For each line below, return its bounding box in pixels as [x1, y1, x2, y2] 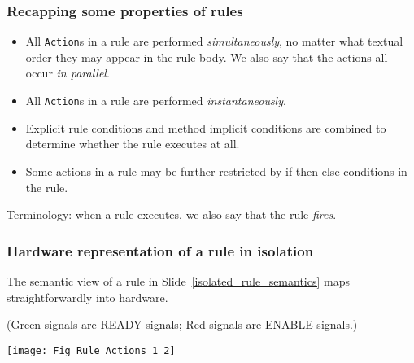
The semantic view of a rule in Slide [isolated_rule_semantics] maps [7, 272, 350, 289]
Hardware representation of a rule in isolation [7, 240, 314, 260]
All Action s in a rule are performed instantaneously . [25, 92, 286, 109]
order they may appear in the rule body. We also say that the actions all [25, 48, 388, 65]
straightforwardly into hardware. [7, 288, 168, 305]
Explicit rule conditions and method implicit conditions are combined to [25, 119, 386, 136]
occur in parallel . [25, 64, 110, 81]
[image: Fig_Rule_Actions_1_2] [7, 344, 176, 356]
